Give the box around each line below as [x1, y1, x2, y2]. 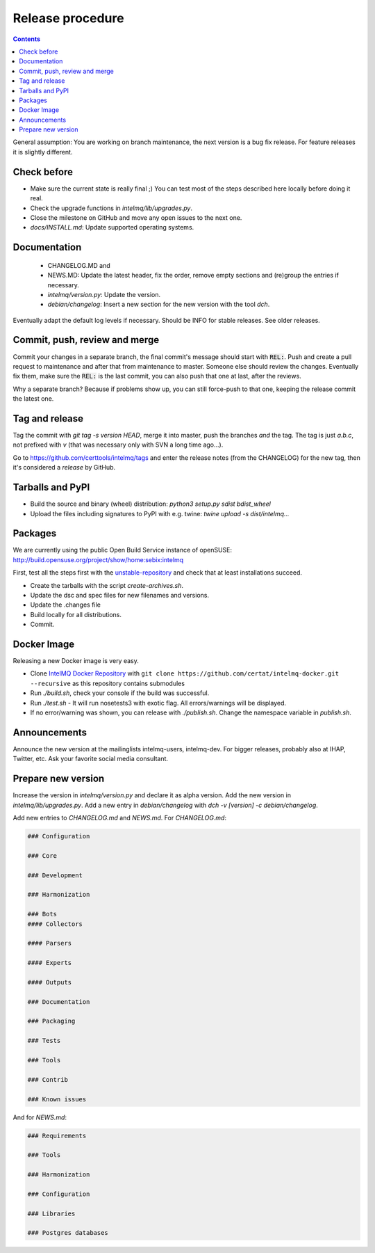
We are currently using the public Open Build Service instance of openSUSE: [12, 546, 233, 554]
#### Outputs [27, 978, 72, 986]
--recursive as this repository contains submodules [30, 679, 185, 687]
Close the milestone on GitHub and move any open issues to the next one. [30, 213, 242, 222]
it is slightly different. [12, 147, 73, 156]
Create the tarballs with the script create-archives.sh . [30, 581, 184, 589]
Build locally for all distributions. [30, 610, 122, 618]
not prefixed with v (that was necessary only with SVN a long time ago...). [12, 440, 224, 449]
